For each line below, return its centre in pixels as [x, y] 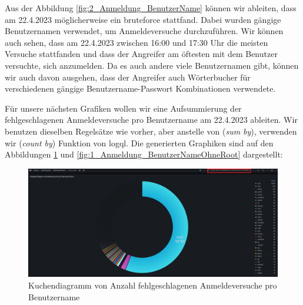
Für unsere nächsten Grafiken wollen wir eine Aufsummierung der [123, 108]
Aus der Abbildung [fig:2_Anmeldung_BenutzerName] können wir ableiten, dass [151, 8]
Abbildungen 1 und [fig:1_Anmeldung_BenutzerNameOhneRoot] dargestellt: [144, 154]
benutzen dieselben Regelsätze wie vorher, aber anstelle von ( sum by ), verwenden [151, 131]
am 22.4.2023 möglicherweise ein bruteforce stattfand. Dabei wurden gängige [143, 19]
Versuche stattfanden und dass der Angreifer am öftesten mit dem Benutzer [141, 54]
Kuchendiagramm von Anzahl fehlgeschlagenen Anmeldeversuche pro [153, 285]
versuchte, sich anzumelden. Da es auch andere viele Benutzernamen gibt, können [152, 65]
